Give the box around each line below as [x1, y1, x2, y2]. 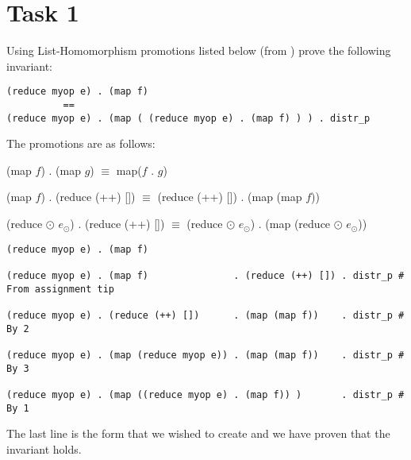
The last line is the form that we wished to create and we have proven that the [6, 425, 390, 442]
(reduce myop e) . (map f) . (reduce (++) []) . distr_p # [6, 269, 405, 281]
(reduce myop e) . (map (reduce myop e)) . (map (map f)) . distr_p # [6, 349, 405, 361]
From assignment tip [6, 283, 115, 295]
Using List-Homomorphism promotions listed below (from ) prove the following [6, 42, 391, 59]
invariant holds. [6, 440, 82, 457]
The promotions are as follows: [6, 135, 156, 152]
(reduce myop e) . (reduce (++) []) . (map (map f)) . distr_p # [6, 309, 405, 321]
